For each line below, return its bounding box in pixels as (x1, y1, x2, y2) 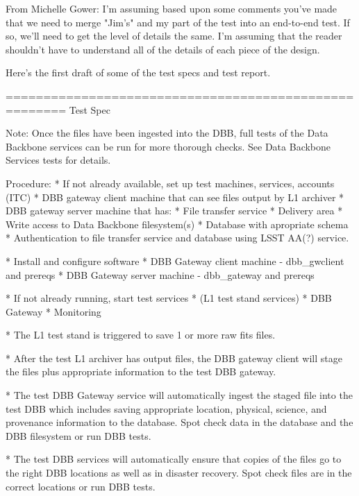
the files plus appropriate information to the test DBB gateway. (6, 364, 276, 379)
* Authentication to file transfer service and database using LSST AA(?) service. (6, 230, 349, 245)
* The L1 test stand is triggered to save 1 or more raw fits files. (6, 327, 276, 342)
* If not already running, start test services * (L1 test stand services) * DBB (6, 291, 332, 305)
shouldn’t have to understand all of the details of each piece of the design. (6, 42, 320, 56)
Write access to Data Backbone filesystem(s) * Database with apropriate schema (6, 216, 349, 231)
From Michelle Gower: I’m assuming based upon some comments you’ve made (6, 1, 337, 15)
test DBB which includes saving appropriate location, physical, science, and (6, 401, 327, 416)
